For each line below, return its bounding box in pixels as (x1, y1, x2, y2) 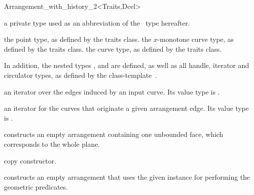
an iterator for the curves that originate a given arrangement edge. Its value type (4, 103, 249, 113)
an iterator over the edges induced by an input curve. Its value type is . (4, 86, 220, 97)
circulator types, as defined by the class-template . (4, 69, 157, 80)
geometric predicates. (4, 181, 68, 192)
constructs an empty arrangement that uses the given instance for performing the (4, 172, 250, 182)
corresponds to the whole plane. (4, 138, 100, 149)
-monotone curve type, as (157, 34, 234, 44)
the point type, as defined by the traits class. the (4, 34, 151, 44)
